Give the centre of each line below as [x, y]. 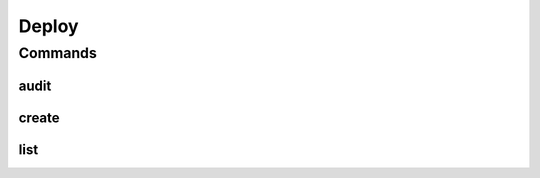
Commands [57, 53]
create [39, 117]
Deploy [48, 26]
